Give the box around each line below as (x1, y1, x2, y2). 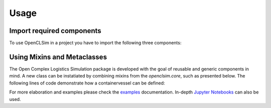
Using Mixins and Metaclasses (9, 52, 107, 61)
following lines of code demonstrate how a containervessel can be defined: (9, 80, 165, 86)
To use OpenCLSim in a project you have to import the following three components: (9, 40, 182, 46)
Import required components (9, 26, 101, 35)
